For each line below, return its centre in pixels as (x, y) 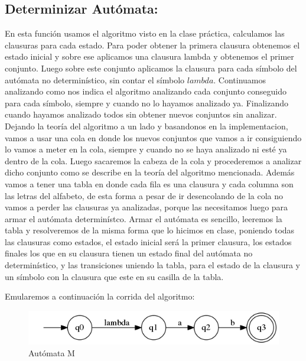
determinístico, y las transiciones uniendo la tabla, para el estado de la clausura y (152, 265)
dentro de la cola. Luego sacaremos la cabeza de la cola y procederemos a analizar (153, 160)
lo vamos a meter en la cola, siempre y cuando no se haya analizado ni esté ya (146, 149)
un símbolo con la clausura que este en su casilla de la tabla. (114, 276)
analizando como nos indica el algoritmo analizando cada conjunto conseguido (146, 91)
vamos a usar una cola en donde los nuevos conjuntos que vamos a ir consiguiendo (153, 137)
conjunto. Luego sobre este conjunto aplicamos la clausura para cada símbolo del (151, 68)
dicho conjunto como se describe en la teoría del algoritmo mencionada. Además (150, 172)
